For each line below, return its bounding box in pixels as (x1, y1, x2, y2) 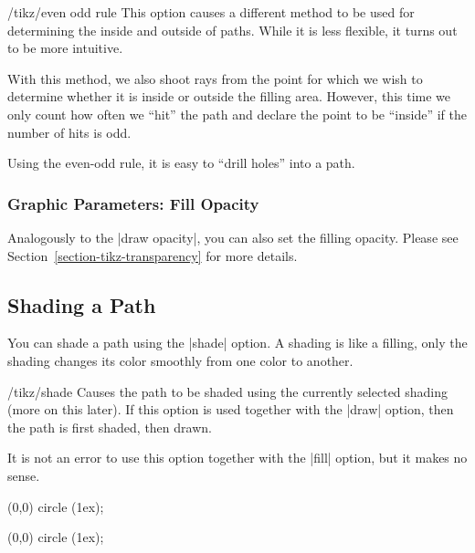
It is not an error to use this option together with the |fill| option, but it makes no (7, 448, 468, 467)
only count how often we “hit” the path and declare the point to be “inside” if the (7, 104, 467, 123)
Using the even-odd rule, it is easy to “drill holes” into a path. (7, 153, 355, 172)
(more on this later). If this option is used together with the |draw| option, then (7, 400, 454, 419)
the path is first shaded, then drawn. (7, 417, 212, 436)
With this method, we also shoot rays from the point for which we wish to (7, 68, 423, 88)
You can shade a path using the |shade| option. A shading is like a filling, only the (7, 333, 468, 352)
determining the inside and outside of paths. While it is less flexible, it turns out (7, 20, 458, 39)
